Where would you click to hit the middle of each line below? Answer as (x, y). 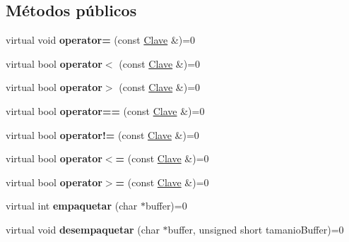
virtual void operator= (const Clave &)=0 (101, 40)
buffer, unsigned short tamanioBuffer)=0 (256, 229)
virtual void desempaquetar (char (83, 229)
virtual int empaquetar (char (72, 206)
